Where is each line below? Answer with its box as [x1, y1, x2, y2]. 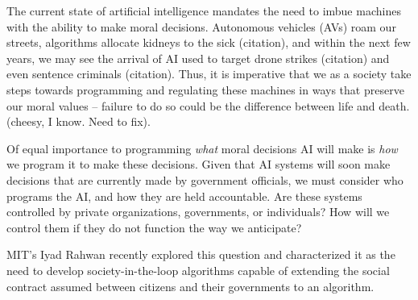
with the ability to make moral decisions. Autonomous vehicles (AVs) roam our [6, 18, 396, 35]
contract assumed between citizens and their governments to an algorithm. [6, 277, 375, 294]
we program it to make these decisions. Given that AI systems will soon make [6, 156, 391, 173]
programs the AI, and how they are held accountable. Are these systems [6, 187, 362, 204]
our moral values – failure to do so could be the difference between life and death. [6, 97, 410, 114]
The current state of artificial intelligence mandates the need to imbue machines [6, 2, 401, 19]
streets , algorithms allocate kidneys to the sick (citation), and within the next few [6, 34, 411, 51]
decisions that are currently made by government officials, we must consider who [6, 171, 404, 188]
